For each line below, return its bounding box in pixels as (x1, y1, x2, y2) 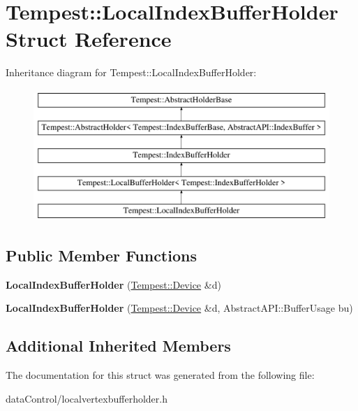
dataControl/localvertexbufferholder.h (6, 391, 167, 405)
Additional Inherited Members (6, 335, 231, 356)
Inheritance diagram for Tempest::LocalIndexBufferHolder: (6, 65, 257, 80)
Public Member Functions (6, 244, 197, 266)
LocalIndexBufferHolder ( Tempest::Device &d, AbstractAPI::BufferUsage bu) (6, 301, 353, 315)
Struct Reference (6, 24, 172, 53)
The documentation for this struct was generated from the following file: (6, 368, 315, 382)
